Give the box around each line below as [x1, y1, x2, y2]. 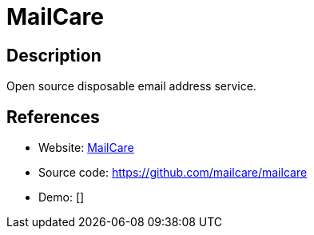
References [6, 106, 100, 127]
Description [6, 45, 101, 66]
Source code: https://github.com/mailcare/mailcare [38, 165, 308, 180]
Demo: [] [38, 190, 85, 205]
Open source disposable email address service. [6, 79, 256, 94]
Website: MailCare [38, 141, 134, 155]
